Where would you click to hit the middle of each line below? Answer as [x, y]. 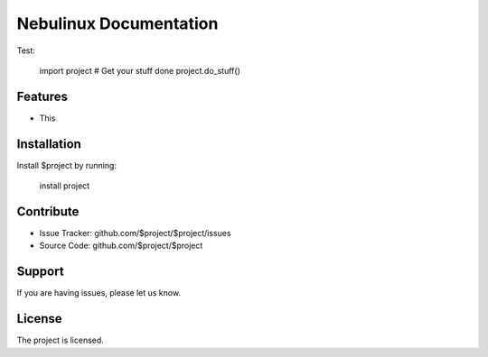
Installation [49, 144]
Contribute [48, 211]
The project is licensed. [60, 340]
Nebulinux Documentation [117, 23]
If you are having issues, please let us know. [99, 293]
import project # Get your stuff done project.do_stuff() [140, 70]
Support [40, 272]
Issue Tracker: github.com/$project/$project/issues [135, 233]
